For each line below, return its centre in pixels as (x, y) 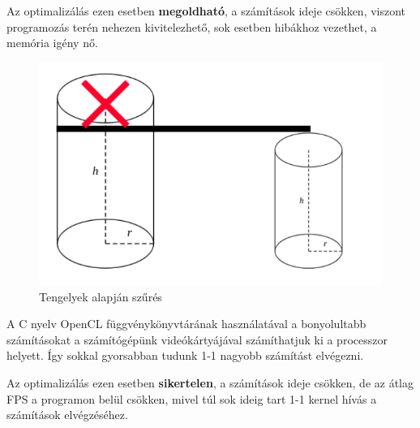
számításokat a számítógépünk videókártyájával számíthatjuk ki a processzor (197, 339)
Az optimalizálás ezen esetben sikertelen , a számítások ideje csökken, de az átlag (210, 383)
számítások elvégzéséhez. (67, 415)
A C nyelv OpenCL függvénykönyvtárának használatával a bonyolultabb (186, 324)
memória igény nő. (52, 43)
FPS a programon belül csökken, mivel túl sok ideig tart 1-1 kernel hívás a (192, 398)
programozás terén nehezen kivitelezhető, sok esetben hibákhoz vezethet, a (192, 26)
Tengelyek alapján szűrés (101, 296)
